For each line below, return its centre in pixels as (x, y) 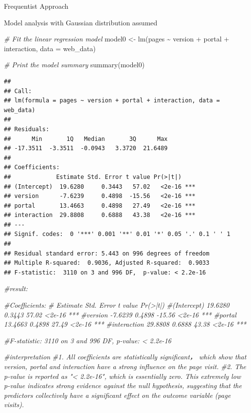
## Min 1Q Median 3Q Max (86, 139)
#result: (16, 288)
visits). (14, 404)
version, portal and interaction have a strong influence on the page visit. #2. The (125, 366)
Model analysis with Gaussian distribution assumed (81, 22)
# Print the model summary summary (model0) (74, 65)
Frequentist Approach (36, 6)
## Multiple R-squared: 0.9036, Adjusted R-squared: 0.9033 (107, 263)
